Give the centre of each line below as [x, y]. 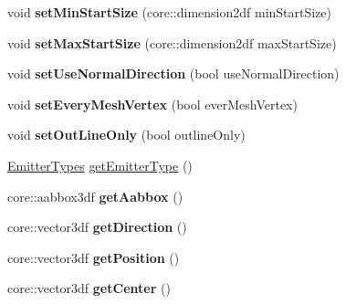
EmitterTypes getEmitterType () [100, 165]
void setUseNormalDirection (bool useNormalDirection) [173, 73]
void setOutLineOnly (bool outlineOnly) [126, 135]
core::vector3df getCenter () [89, 288]
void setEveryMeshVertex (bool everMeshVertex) [152, 104]
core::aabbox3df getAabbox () [95, 196]
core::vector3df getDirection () [97, 227]
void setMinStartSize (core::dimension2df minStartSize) [170, 12]
